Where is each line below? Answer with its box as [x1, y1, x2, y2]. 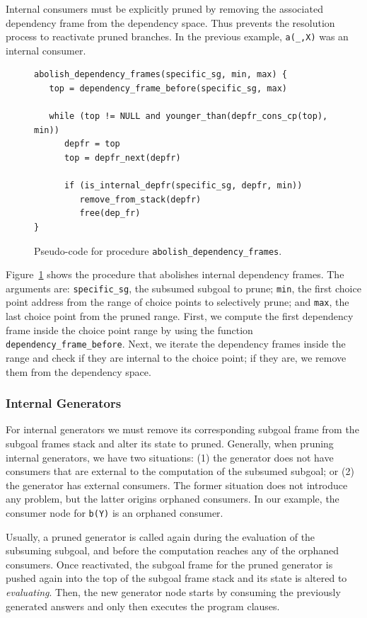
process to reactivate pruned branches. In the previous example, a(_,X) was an [6, 29, 349, 44]
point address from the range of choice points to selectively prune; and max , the [6, 294, 349, 309]
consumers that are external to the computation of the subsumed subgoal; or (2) [6, 464, 354, 479]
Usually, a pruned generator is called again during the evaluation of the [6, 529, 315, 544]
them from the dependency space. [6, 364, 151, 379]
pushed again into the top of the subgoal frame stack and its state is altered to [6, 571, 347, 585]
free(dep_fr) [79, 208, 141, 219]
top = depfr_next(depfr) [64, 153, 181, 163]
